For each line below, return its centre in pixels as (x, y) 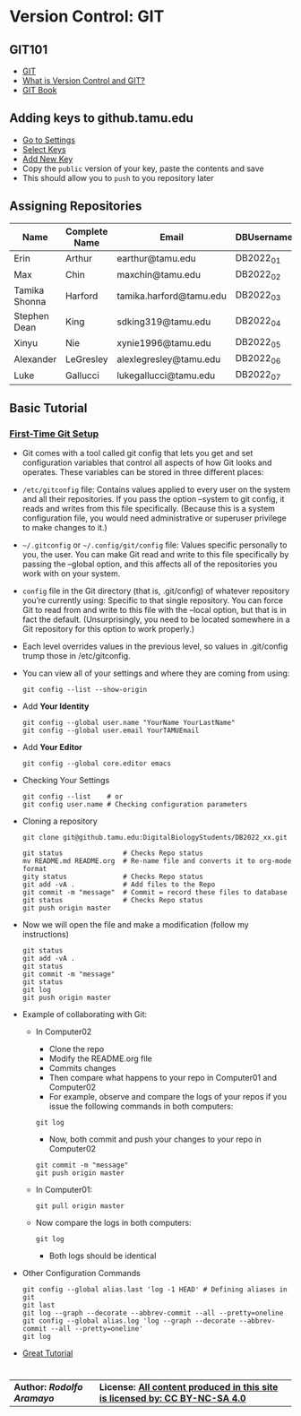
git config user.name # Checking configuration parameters (135, 805)
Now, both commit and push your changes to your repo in (155, 1139)
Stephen (31, 316)
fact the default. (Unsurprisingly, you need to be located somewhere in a (156, 619)
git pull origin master (80, 1206)
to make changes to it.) (64, 528)
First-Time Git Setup (54, 434)
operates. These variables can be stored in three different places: (143, 472)
